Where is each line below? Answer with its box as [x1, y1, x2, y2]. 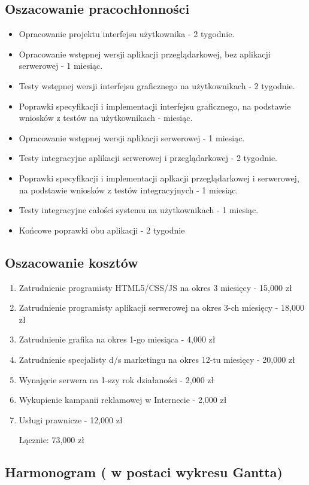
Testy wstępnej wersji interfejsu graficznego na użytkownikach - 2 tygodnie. [19, 79, 295, 92]
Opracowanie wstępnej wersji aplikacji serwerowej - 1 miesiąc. [19, 131, 245, 144]
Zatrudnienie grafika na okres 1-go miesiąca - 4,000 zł [19, 333, 216, 345]
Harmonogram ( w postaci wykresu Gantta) [5, 463, 283, 481]
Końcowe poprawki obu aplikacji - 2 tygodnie [19, 223, 185, 236]
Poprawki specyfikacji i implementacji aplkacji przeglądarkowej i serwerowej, [19, 171, 299, 184]
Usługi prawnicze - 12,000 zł [19, 413, 123, 426]
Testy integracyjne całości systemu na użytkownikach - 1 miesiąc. [19, 204, 259, 216]
